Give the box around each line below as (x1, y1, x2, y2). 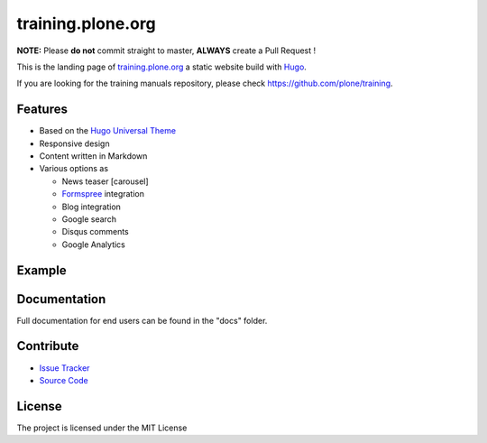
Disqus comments (61, 226, 130, 237)
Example (16, 263, 67, 278)
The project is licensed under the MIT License (16, 422, 188, 433)
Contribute (16, 338, 79, 354)
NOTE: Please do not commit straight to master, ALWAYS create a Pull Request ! (16, 45, 316, 56)
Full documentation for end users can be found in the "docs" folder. (16, 315, 268, 326)
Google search (61, 213, 117, 225)
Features (16, 102, 68, 117)
